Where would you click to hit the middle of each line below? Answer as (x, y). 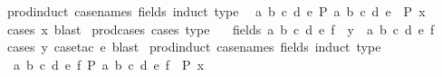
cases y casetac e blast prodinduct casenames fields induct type (194, 47)
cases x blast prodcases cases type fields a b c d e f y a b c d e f (221, 29)
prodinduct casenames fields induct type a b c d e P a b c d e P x (216, 11)
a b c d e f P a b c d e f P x (109, 64)
